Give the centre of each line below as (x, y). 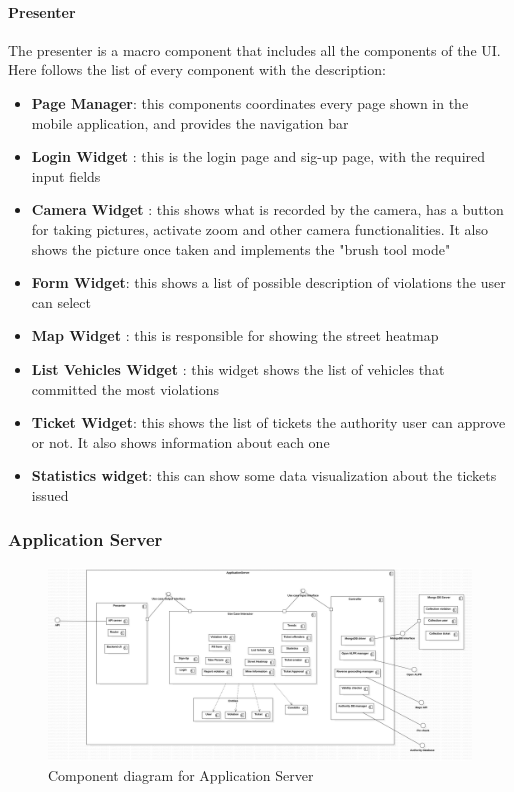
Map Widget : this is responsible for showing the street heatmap (235, 335)
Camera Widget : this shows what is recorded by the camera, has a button (267, 209)
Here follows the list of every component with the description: (197, 69)
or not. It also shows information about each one (180, 441)
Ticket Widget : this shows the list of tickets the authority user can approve (268, 422)
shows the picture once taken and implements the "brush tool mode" (241, 248)
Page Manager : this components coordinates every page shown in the (250, 102)
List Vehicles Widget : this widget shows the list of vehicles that (238, 368)
